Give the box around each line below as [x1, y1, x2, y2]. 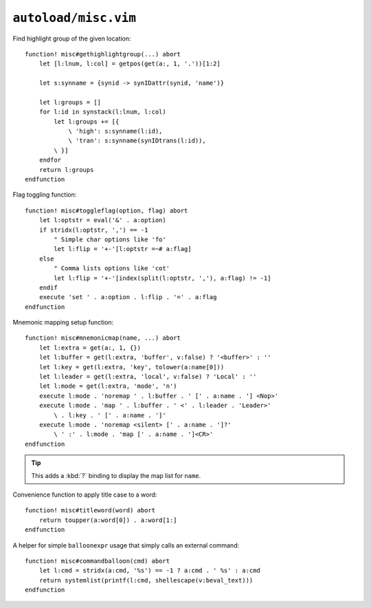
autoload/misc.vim [12, 10, 137, 25]
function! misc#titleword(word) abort [25, 506, 156, 514]
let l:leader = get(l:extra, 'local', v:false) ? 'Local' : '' [38, 373, 257, 381]
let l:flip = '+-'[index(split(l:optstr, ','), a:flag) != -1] [54, 274, 271, 282]
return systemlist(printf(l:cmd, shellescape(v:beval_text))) [38, 576, 254, 584]
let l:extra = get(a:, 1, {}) [38, 344, 141, 351]
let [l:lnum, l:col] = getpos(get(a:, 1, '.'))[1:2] [38, 60, 221, 68]
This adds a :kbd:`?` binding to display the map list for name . [31, 471, 201, 479]
